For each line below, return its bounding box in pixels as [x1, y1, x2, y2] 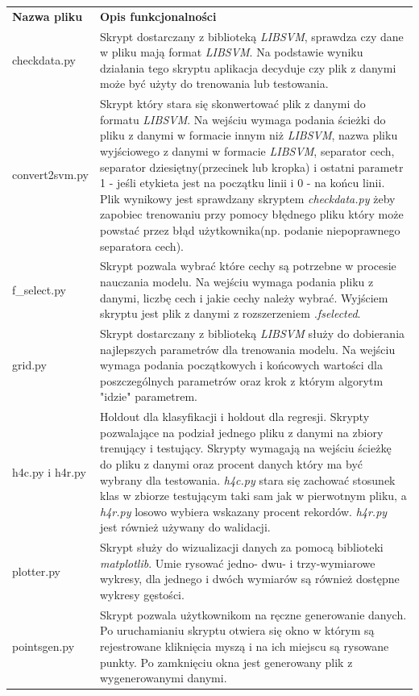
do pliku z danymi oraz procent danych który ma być [100, 456, 363, 473]
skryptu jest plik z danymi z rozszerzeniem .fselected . [100, 305, 361, 322]
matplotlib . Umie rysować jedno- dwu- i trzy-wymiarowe [100, 554, 375, 571]
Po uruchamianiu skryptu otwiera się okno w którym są [100, 622, 375, 639]
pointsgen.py [12, 638, 75, 655]
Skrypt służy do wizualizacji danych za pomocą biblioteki [100, 539, 384, 556]
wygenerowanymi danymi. [100, 669, 227, 686]
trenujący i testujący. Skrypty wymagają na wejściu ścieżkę [100, 440, 392, 456]
